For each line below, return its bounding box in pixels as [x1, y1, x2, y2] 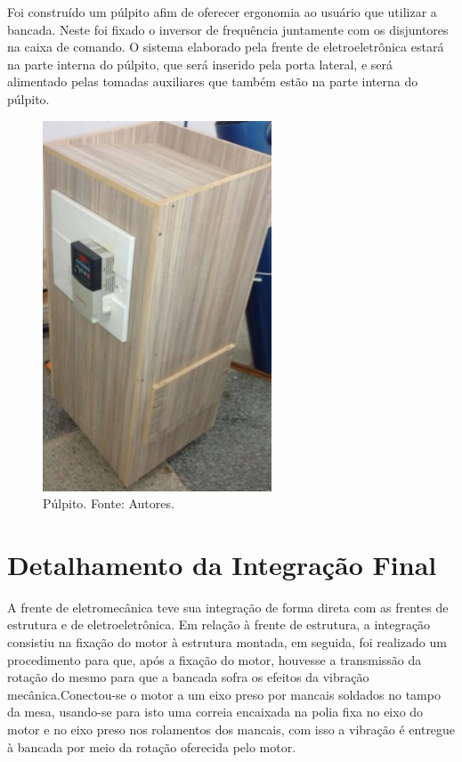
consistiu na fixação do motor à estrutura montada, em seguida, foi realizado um [7, 633, 447, 652]
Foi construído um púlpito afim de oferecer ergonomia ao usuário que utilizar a [7, 3, 437, 20]
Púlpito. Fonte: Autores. [43, 494, 174, 513]
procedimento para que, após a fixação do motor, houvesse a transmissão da [7, 650, 422, 669]
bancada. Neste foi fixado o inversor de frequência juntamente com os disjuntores [7, 20, 449, 38]
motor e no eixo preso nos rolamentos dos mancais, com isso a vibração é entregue [7, 720, 456, 739]
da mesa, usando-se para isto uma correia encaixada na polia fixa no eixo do [7, 702, 424, 721]
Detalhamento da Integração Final [7, 546, 437, 582]
